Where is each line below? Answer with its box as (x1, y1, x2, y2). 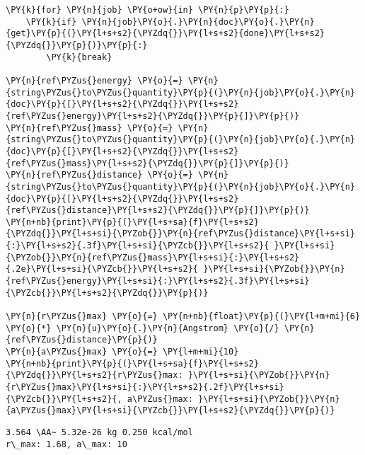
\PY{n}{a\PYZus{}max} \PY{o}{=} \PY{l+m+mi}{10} (6, 347, 239, 357)
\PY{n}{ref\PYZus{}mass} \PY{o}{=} (6, 122, 173, 133)
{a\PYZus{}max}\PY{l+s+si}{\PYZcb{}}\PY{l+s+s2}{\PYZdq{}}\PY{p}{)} (6, 405, 335, 416)
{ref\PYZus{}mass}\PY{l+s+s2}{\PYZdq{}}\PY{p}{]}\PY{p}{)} (6, 158, 289, 168)
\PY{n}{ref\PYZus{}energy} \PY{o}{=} (6, 75, 183, 86)
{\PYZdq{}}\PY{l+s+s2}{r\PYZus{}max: (6, 370, 183, 381)
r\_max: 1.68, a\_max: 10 (6, 439, 127, 449)
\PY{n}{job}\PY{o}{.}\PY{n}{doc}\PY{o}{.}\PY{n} (81, 16, 315, 27)
